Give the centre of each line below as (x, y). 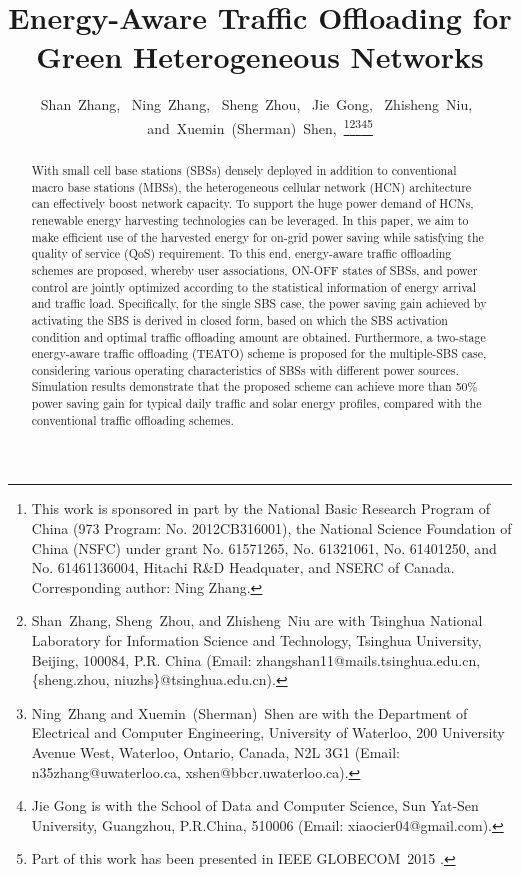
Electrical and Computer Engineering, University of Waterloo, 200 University (268, 732)
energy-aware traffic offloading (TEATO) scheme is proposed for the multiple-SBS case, (259, 353)
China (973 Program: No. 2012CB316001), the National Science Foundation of (271, 528)
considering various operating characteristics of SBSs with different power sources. (245, 369)
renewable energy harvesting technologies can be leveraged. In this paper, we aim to (250, 219)
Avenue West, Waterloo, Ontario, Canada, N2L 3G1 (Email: (215, 751)
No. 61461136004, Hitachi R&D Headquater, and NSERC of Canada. (243, 567)
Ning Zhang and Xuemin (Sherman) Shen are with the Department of (249, 712)
